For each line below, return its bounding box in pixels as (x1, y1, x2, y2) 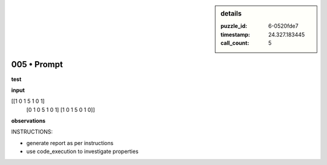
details (220, 10, 242, 18)
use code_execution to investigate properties (26, 148, 139, 155)
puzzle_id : (220, 22, 248, 30)
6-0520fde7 (268, 22, 299, 30)
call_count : (220, 39, 249, 47)
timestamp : (220, 31, 251, 38)
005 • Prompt (11, 59, 63, 70)
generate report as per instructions (26, 139, 114, 146)
